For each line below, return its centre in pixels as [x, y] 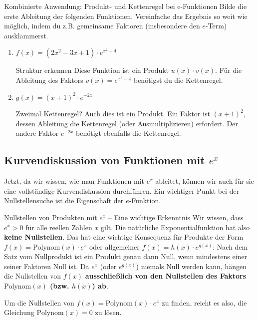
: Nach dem [230, 246]
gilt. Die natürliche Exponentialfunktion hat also [175, 227]
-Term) [216, 26]
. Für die [229, 70]
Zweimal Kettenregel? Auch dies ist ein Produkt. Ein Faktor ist [113, 114]
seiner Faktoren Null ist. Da [47, 266]
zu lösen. [108, 312]
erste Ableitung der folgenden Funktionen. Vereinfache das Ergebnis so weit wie [126, 16]
